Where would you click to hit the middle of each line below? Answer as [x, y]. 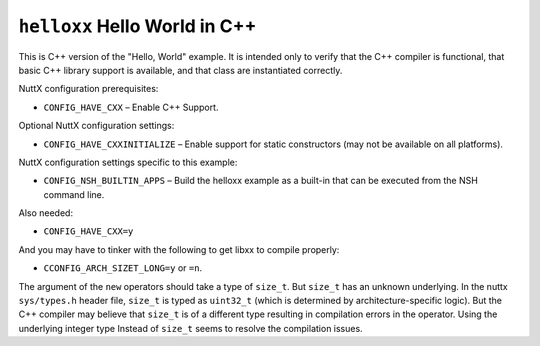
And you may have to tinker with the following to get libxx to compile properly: [179, 249]
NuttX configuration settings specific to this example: [128, 162]
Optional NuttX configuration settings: [96, 126]
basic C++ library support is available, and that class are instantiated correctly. [180, 70]
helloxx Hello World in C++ [137, 26]
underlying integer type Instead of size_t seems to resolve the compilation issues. [191, 328]
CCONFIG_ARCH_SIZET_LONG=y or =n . [123, 268]
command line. [74, 194]
